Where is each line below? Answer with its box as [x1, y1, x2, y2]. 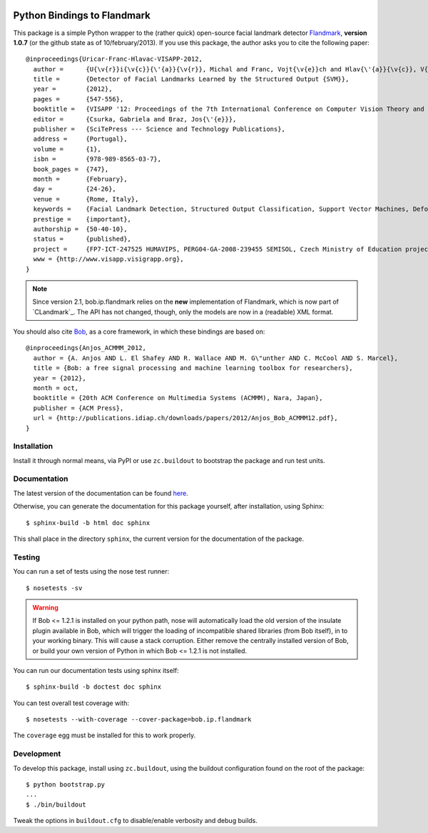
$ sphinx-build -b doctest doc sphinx [26, 683, 162, 691]
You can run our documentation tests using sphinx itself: [13, 666, 179, 674]
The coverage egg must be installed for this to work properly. [13, 731, 196, 739]
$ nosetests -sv [26, 584, 83, 592]
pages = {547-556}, [33, 95, 124, 103]
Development [13, 749, 61, 759]
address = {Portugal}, [33, 135, 128, 143]
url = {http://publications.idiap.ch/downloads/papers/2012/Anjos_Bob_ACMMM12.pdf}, [33, 414, 338, 422]
